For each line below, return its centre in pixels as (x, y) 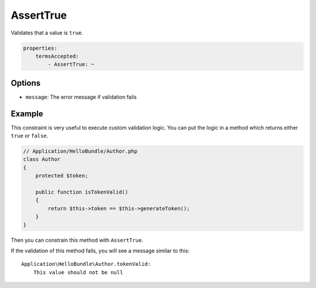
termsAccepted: (57, 56)
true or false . (30, 136)
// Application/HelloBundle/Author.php (80, 151)
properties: (40, 48)
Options (26, 83)
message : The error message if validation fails (81, 97)
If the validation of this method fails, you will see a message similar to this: (100, 251)
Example (27, 114)
